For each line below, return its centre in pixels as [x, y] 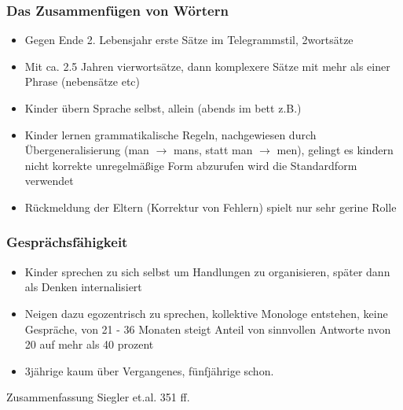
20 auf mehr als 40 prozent [89, 344]
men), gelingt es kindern [335, 150]
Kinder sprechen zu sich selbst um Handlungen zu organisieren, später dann [207, 271]
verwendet [49, 181]
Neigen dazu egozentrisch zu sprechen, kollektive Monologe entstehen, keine [206, 313]
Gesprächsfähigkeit [67, 242]
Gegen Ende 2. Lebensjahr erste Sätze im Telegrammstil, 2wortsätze [189, 40]
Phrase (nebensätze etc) [82, 81]
